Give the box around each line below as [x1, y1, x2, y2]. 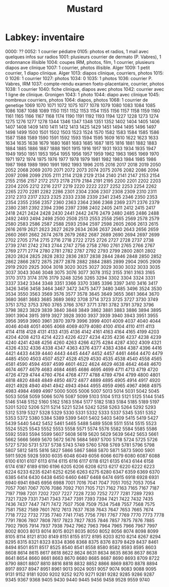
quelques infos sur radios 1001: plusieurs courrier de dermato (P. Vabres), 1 [5, 54, 161, 60]
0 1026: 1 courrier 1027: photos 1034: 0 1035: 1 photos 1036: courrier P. [5, 75, 153, 81]
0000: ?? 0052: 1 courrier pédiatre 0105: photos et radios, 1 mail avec [5, 48, 149, 54]
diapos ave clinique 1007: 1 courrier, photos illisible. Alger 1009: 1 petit [5, 64, 150, 71]
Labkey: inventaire [5, 31, 85, 43]
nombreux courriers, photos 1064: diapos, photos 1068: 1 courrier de [5, 97, 148, 103]
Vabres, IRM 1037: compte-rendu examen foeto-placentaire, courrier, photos [5, 81, 164, 87]
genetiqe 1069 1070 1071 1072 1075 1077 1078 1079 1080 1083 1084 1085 [5, 102, 156, 108]
